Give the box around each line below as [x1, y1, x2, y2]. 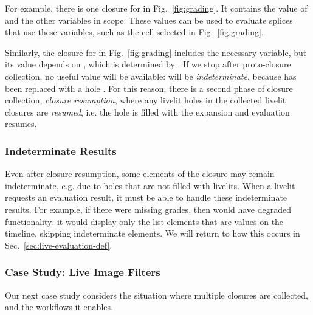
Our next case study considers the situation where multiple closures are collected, [5, 288, 308, 301]
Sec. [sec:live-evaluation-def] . [5, 238, 112, 251]
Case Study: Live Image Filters [5, 265, 160, 280]
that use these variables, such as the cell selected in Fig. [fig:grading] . [5, 26, 264, 38]
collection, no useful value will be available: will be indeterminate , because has [5, 69, 297, 82]
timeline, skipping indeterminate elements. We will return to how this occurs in [5, 227, 300, 240]
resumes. [5, 117, 37, 130]
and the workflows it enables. [5, 300, 113, 313]
